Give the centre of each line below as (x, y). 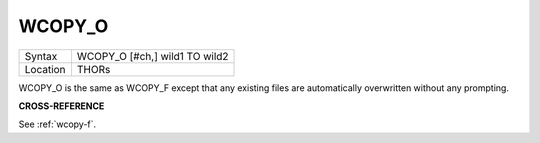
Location (45, 69)
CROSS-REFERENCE (61, 106)
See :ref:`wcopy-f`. (57, 124)
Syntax (41, 56)
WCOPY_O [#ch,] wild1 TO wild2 (152, 56)
